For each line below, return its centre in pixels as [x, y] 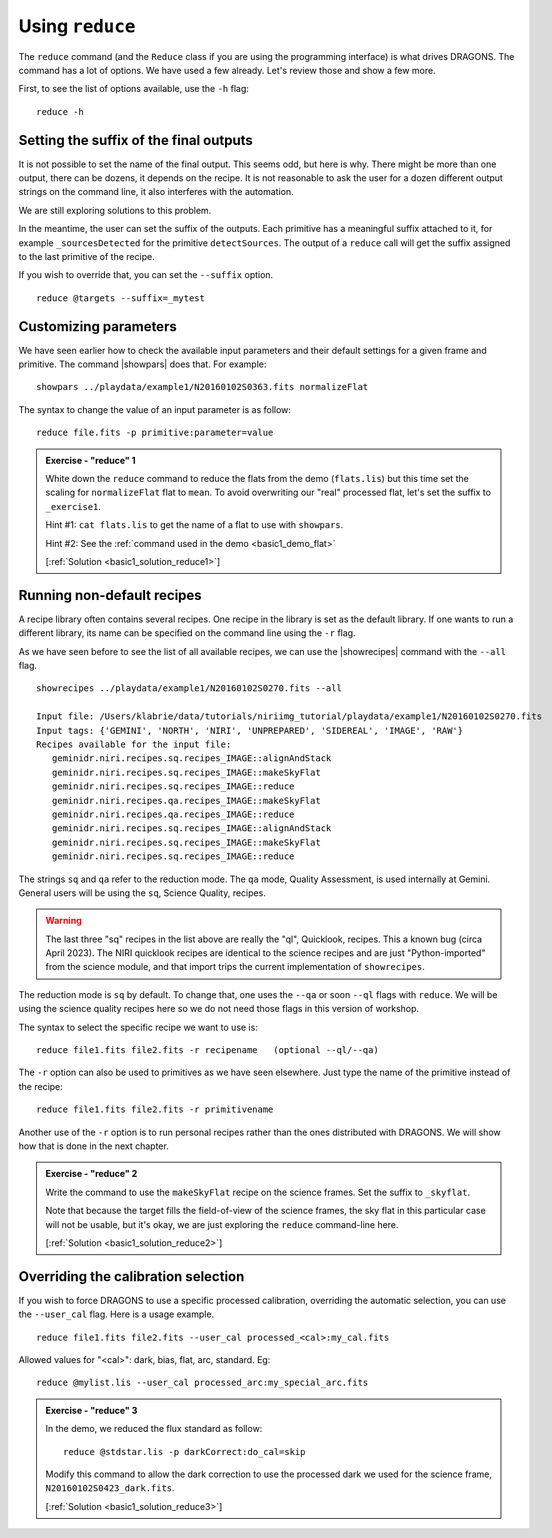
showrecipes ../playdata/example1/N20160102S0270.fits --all [189, 688]
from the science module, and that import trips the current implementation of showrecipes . [235, 967]
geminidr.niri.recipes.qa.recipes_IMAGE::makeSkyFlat [186, 800]
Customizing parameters [97, 326]
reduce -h [60, 111]
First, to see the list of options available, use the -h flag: [134, 89]
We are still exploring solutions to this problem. [115, 210]
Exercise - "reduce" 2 [91, 1174]
